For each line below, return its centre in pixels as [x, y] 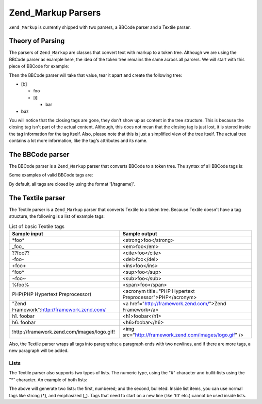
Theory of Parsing [37, 41]
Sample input [28, 233]
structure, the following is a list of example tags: [57, 216]
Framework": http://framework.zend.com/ [59, 310]
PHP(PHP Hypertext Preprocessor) [52, 294]
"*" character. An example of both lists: [48, 380]
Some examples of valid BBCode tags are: [51, 175]
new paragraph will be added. [39, 351]
